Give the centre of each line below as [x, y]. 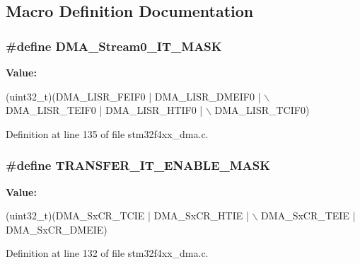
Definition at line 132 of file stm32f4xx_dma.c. [107, 253]
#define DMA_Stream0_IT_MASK [114, 46]
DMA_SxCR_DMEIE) [57, 229]
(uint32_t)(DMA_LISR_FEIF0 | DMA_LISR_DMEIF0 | [133, 96]
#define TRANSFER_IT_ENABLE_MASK [138, 165]
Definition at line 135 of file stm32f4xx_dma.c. [107, 133]
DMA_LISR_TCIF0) [262, 110]
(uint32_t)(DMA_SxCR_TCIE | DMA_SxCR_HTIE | [127, 216]
